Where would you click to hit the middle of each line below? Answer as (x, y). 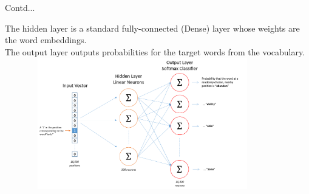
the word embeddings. (46, 40)
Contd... (20, 7)
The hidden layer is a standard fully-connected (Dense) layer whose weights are (152, 28)
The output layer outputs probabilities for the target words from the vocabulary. (155, 51)
